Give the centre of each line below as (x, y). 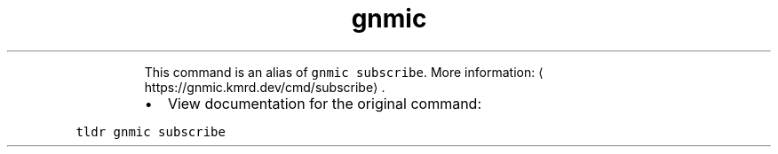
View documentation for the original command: (325, 103)
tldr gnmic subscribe (151, 131)
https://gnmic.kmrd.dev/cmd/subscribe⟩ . (265, 87)
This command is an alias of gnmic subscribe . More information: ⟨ (344, 72)
